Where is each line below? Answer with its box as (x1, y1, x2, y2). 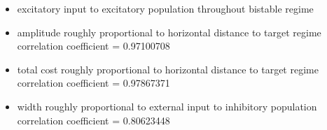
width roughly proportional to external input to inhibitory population (17, 99, 317, 113)
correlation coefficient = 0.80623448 (17, 113, 170, 127)
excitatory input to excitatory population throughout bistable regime (17, 1, 314, 15)
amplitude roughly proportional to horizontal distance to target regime (17, 24, 321, 39)
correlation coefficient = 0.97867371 (17, 75, 170, 90)
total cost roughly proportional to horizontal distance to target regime (17, 62, 319, 76)
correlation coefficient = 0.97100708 (17, 38, 170, 53)
